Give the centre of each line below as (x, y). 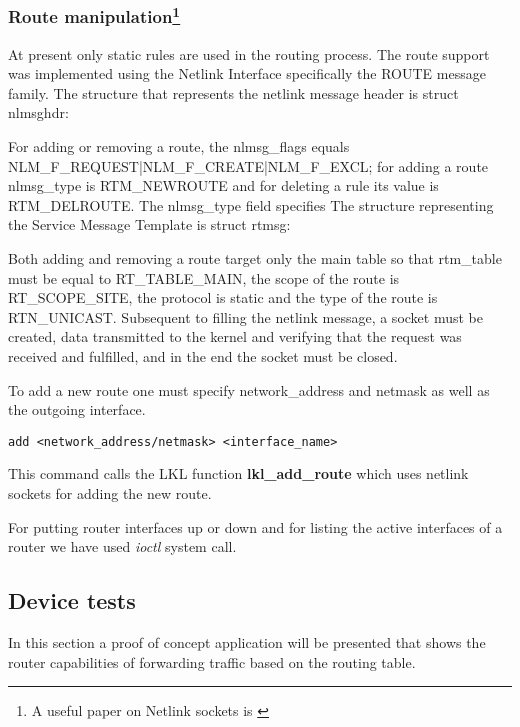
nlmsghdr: (38, 112)
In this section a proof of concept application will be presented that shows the (247, 642)
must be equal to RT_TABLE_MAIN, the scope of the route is (204, 277)
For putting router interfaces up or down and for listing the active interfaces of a (255, 526)
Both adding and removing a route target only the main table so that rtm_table (255, 258)
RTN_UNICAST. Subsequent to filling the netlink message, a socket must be (245, 316)
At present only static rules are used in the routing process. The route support (249, 53)
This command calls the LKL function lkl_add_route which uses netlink (238, 473)
